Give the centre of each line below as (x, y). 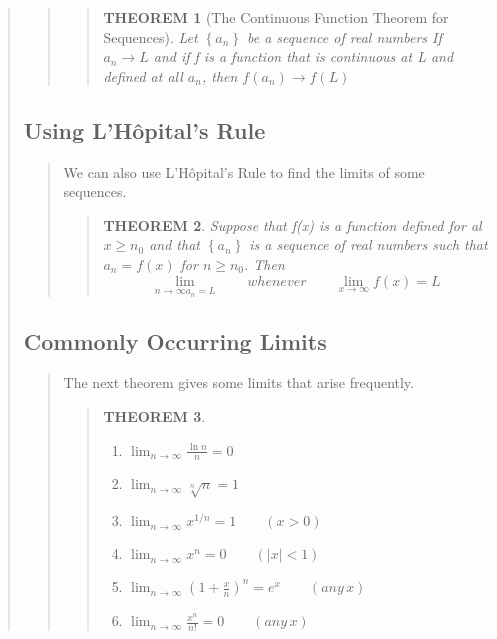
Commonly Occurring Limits (175, 340)
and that (174, 244)
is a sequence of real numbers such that (368, 244)
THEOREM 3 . (154, 415)
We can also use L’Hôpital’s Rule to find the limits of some (244, 171)
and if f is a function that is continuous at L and (303, 56)
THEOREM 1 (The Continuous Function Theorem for (276, 17)
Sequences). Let (150, 36)
